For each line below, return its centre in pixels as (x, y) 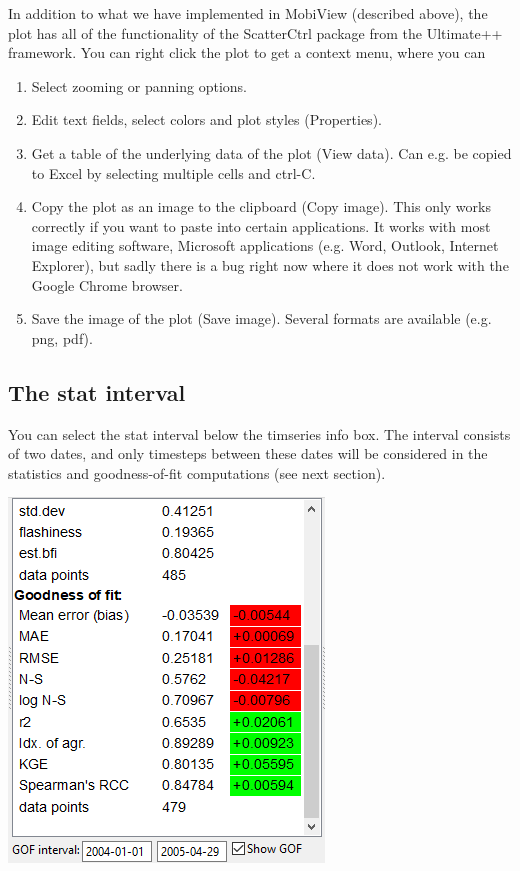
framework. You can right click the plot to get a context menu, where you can (247, 52)
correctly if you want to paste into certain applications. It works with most (261, 225)
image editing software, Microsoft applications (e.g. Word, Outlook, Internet (265, 245)
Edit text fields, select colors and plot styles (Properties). (206, 119)
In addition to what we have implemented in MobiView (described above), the (248, 13)
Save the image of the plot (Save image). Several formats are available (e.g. (261, 318)
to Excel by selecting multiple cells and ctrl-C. (173, 172)
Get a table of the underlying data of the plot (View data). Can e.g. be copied (271, 152)
